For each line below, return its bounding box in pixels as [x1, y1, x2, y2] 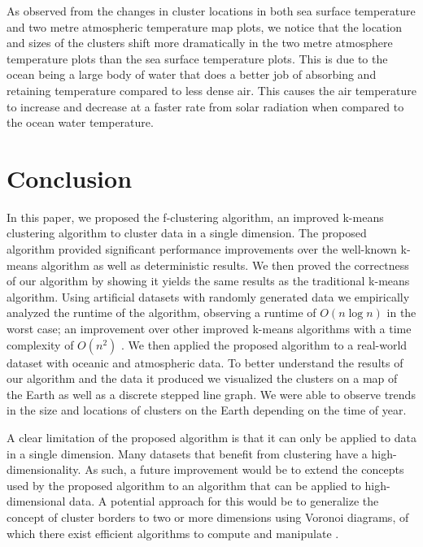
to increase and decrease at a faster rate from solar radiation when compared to [7, 98, 404, 115]
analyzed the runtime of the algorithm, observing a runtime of [7, 304, 316, 321]
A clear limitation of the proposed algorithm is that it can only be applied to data [7, 429, 416, 445]
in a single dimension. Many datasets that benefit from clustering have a [7, 445, 368, 462]
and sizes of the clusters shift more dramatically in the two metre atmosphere [7, 34, 393, 51]
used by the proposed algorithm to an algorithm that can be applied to [7, 476, 361, 493]
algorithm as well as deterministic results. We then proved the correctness [41, 256, 409, 273]
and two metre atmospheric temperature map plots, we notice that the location [7, 18, 402, 35]
